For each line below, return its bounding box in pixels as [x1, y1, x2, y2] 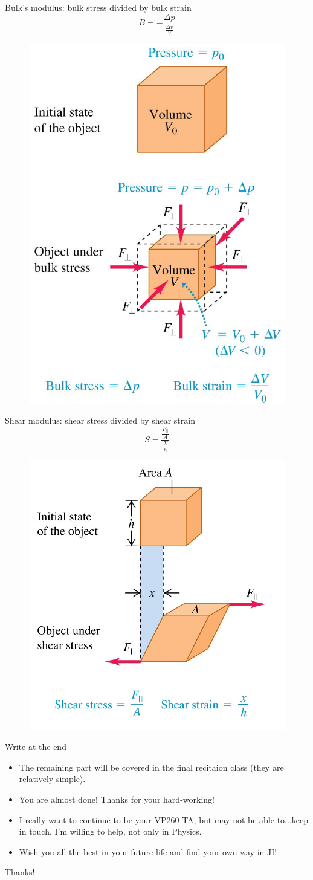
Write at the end [5, 740, 66, 753]
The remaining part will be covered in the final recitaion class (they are [19, 760, 284, 773]
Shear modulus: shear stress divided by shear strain [5, 414, 195, 427]
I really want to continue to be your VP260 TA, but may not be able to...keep [19, 813, 309, 826]
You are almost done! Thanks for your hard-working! [19, 793, 215, 806]
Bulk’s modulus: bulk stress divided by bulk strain [5, 1, 192, 13]
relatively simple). [19, 772, 86, 785]
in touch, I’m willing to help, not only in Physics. [19, 825, 202, 838]
